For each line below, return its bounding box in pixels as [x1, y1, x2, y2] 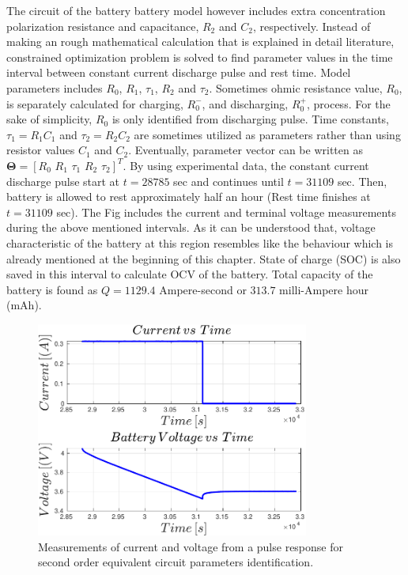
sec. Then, [337, 172, 387, 189]
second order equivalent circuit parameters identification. [38, 554, 314, 570]
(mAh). [6, 297, 42, 313]
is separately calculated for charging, [6, 95, 183, 112]
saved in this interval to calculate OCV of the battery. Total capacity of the [6, 266, 373, 282]
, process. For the [306, 95, 391, 112]
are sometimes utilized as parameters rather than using [134, 126, 401, 142]
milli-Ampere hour [279, 281, 368, 297]
